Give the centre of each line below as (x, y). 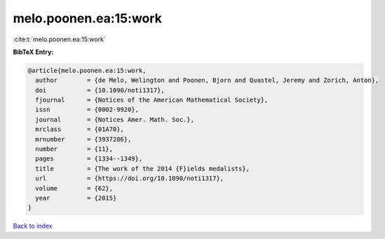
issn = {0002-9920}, (87, 110)
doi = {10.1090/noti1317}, (100, 90)
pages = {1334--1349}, (89, 159)
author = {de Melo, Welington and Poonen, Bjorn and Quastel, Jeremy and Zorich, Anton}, (207, 80)
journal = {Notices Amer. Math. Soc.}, (115, 120)
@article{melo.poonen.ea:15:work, (87, 70)
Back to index (33, 226)
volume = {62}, (74, 188)
